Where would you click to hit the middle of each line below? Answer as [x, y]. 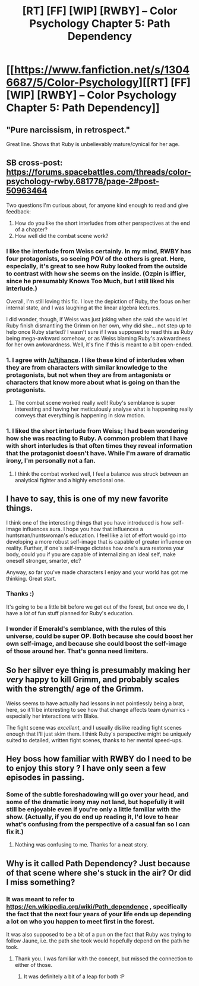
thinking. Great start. [31, 578]
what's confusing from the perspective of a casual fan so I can [98, 824]
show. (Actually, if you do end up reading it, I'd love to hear [92, 817]
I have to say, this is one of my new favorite [87, 499]
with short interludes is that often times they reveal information [99, 446]
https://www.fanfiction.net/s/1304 [102, 70]
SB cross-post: [34, 163]
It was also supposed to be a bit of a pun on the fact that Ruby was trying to [99, 934]
